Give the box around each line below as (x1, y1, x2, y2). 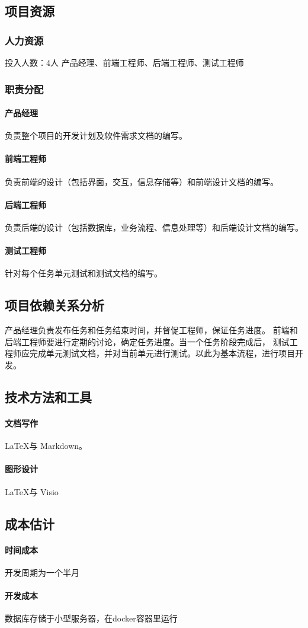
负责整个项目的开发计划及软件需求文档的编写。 (5, 129, 187, 142)
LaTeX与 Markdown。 (5, 439, 88, 452)
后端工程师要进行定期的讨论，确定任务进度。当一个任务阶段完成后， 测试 (5, 335, 290, 348)
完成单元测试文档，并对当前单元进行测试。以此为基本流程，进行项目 (29, 347, 295, 359)
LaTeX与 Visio (5, 485, 59, 498)
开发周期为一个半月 (5, 566, 79, 578)
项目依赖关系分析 (5, 296, 104, 314)
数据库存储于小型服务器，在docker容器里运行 (5, 612, 178, 624)
